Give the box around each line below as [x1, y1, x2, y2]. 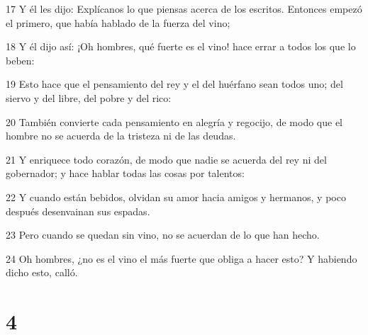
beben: [6, 52, 35, 67]
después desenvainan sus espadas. [6, 203, 150, 218]
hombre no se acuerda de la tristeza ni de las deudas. [6, 128, 236, 143]
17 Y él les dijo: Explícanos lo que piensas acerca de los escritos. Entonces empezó [6, 1, 362, 16]
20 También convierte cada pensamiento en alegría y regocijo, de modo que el [6, 114, 342, 129]
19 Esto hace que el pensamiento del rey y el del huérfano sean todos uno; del [6, 76, 343, 91]
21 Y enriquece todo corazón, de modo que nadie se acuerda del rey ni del [6, 152, 327, 166]
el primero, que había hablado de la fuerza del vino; [6, 15, 230, 30]
